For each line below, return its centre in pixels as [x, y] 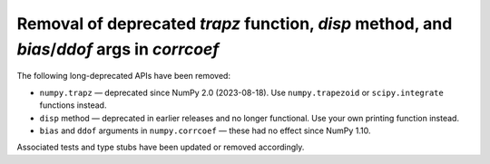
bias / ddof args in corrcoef [118, 49]
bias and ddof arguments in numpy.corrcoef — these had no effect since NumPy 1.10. [205, 130]
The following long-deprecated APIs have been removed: [124, 76]
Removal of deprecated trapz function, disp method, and [235, 24]
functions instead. [73, 105]
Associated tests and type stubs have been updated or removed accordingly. [161, 147]
